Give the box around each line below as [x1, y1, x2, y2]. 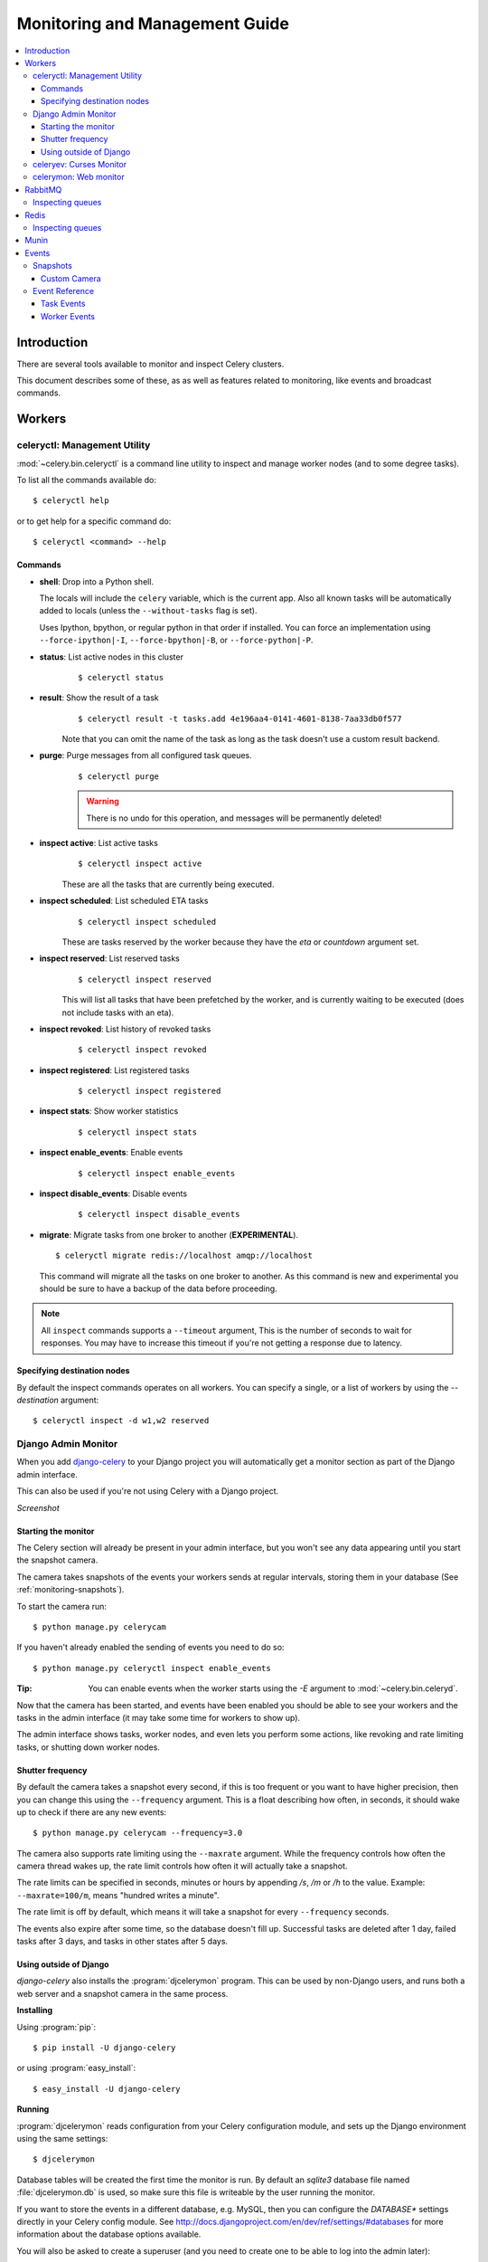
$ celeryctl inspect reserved [78, 974, 212, 984]
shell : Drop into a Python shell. [39, 575, 154, 587]
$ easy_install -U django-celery [33, 2084, 181, 2094]
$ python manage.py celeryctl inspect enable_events [33, 1663, 271, 1673]
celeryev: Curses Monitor [33, 159, 127, 170]
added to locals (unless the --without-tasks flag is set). [39, 605, 258, 616]
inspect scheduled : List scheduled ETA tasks [39, 896, 209, 907]
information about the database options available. [16, 2229, 202, 2239]
